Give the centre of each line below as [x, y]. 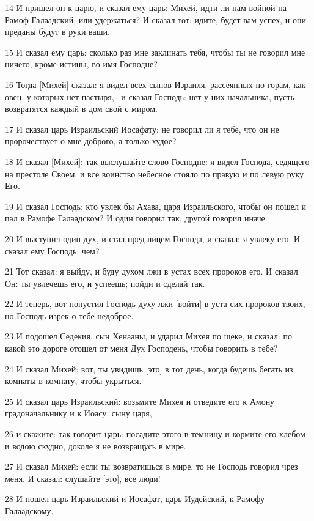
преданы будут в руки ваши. [57, 31]
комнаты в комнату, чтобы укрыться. [73, 381]
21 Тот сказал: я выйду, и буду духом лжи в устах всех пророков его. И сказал [152, 271]
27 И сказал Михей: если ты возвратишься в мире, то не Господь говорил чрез [152, 466]
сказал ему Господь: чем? [52, 250]
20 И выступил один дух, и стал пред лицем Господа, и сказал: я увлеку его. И [153, 238]
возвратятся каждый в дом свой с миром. [81, 109]
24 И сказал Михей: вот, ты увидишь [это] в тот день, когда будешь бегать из [149, 368]
